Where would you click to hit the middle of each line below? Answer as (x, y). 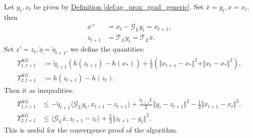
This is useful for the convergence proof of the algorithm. (91, 129)
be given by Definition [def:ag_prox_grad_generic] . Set (119, 6)
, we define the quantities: (105, 49)
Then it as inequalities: (39, 90)
